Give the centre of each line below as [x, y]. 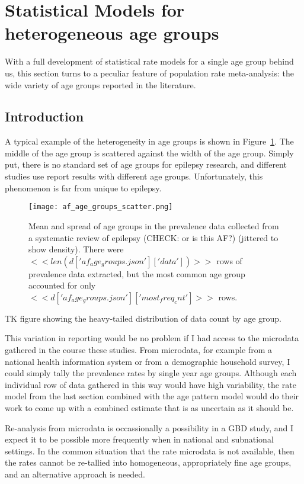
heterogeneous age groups [112, 33]
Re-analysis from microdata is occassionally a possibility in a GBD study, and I [149, 427]
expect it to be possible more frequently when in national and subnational [139, 439]
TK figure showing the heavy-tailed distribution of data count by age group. [143, 318]
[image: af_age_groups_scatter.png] [101, 207]
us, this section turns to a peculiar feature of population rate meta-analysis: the [149, 73]
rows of [229, 260]
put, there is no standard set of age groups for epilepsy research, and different [146, 164]
